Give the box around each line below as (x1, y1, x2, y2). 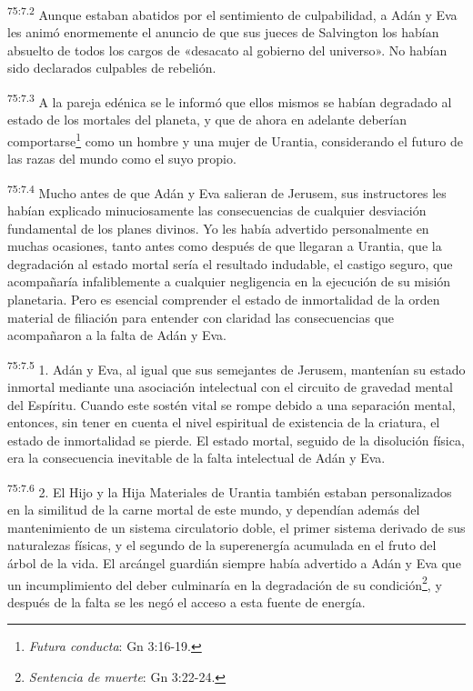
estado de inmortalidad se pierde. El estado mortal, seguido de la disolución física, (7, 430, 465, 449)
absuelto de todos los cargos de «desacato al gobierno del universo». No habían (7, 40, 448, 59)
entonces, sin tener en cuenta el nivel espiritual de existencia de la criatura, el (7, 413, 440, 432)
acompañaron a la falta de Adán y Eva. (7, 325, 226, 345)
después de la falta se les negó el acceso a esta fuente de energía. (7, 592, 366, 611)
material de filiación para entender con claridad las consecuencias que (7, 307, 395, 326)
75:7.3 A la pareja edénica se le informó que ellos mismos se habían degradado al (7, 90, 452, 111)
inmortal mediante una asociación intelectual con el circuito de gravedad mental (7, 376, 453, 396)
